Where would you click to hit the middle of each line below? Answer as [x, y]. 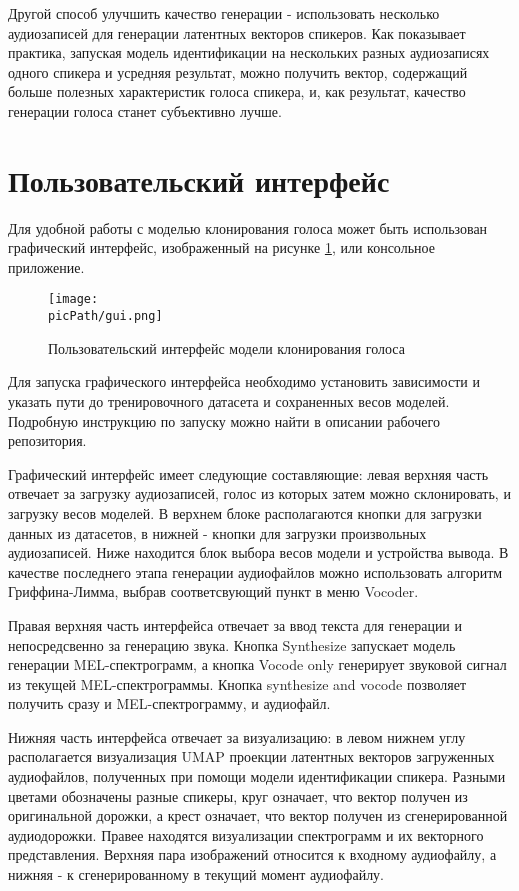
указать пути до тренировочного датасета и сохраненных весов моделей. [229, 400]
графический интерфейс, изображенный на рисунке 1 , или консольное [221, 247]
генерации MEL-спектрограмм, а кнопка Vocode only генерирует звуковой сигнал [257, 664]
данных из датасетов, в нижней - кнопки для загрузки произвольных [217, 532]
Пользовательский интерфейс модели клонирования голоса [226, 347]
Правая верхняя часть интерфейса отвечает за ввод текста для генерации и [235, 624]
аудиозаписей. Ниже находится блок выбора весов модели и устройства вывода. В [258, 552]
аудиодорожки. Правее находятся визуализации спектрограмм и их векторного [246, 834]
